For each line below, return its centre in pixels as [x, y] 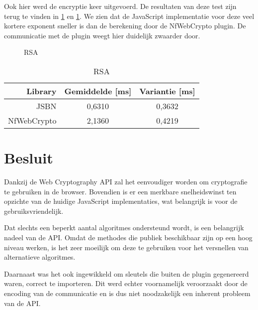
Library [42, 91]
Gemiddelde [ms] [98, 91]
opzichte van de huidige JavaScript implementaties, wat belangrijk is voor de [121, 201]
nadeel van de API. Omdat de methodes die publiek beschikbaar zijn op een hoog [128, 237]
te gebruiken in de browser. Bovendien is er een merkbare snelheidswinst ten [120, 191]
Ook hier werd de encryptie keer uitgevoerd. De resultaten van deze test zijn [120, 6]
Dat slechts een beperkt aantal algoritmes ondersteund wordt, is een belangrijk [124, 228]
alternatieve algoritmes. [40, 257]
